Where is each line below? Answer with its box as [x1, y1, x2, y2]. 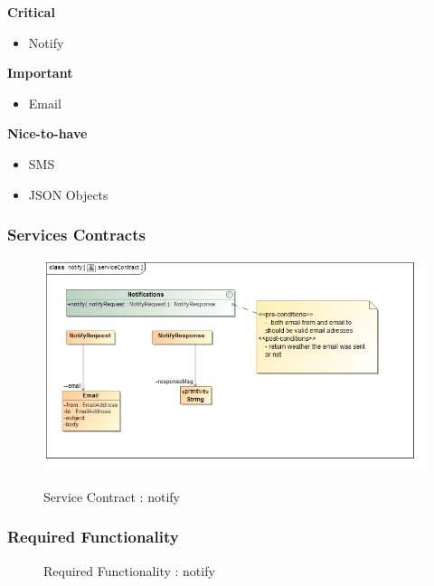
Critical [7, 3, 55, 21]
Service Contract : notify [43, 487, 180, 506]
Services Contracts [7, 223, 146, 246]
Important [7, 63, 73, 82]
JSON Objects [28, 184, 108, 203]
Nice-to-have [7, 124, 88, 143]
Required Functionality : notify [43, 561, 215, 580]
